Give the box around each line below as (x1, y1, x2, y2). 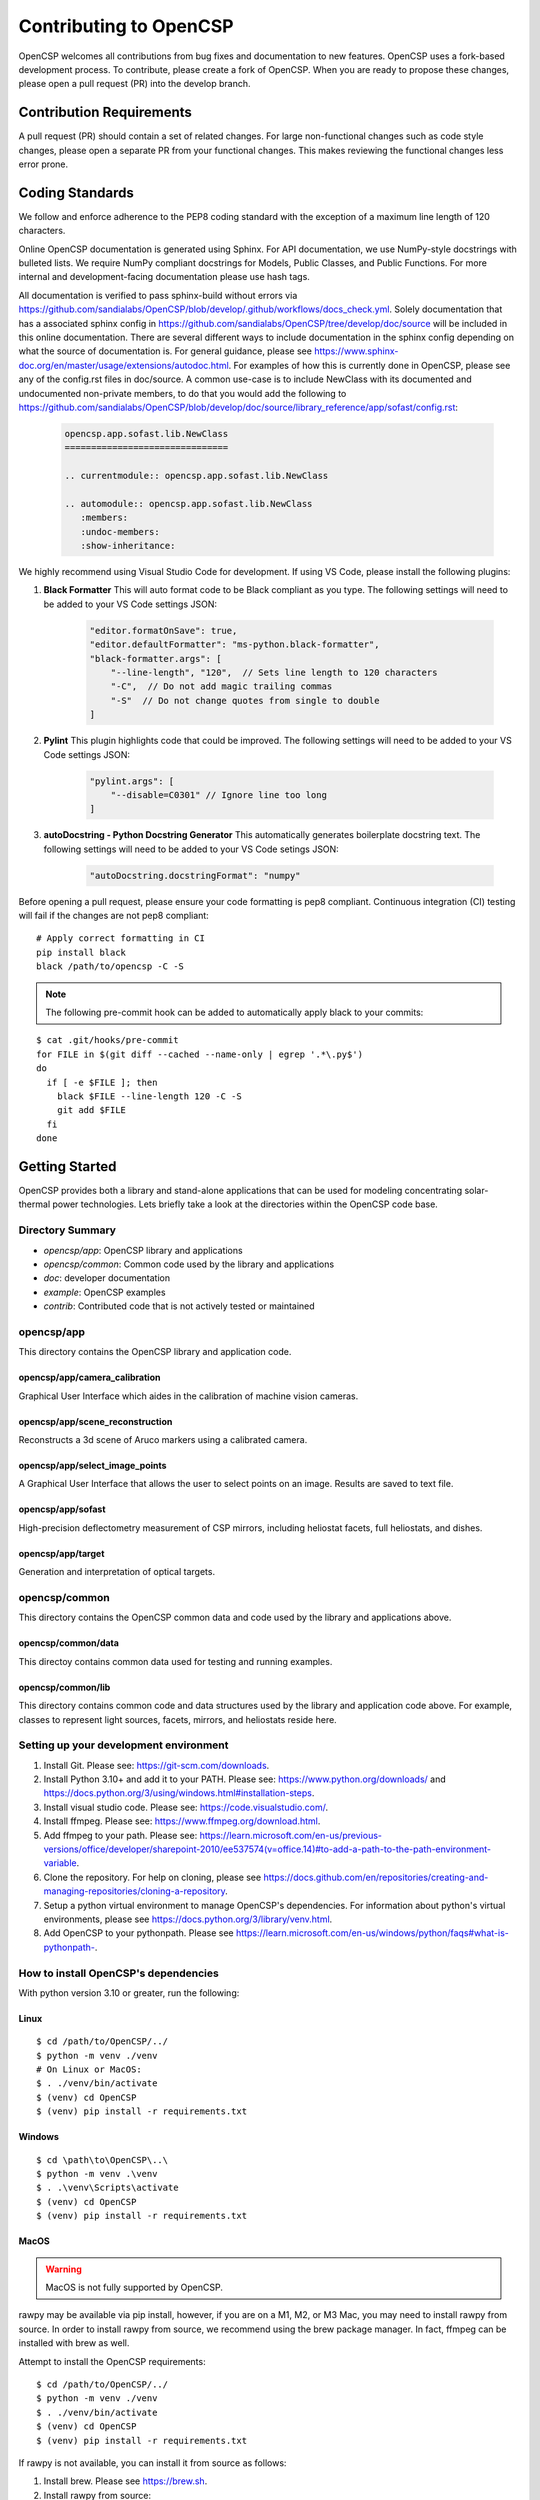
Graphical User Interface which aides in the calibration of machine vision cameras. (18, 1390, 359, 1402)
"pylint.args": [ (89, 775, 175, 787)
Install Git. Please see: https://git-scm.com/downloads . (43, 1759, 270, 1771)
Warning (45, 2263, 82, 2275)
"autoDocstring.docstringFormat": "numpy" (89, 870, 301, 881)
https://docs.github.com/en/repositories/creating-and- (263, 1871, 489, 1883)
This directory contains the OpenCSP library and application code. (18, 1346, 292, 1358)
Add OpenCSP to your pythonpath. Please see (43, 1927, 234, 1939)
